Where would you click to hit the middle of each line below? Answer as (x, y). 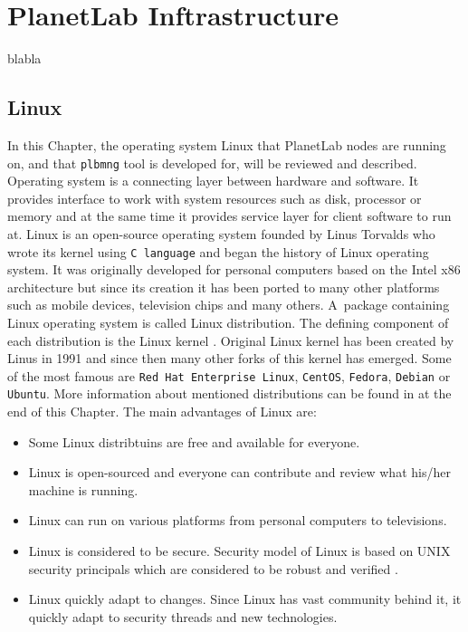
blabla (24, 58)
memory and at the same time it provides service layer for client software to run (229, 216)
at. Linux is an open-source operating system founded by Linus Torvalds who (221, 233)
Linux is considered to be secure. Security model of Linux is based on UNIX (239, 551)
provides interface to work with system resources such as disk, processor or (215, 198)
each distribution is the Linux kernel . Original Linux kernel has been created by (231, 340)
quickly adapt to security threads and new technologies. (183, 616)
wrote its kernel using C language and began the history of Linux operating (218, 251)
